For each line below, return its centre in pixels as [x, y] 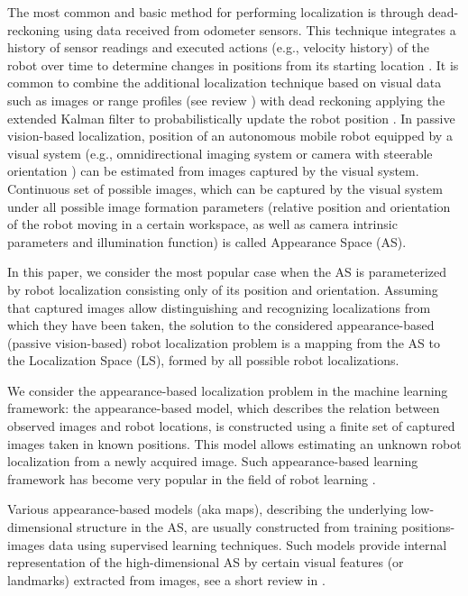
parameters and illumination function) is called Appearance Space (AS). [207, 241]
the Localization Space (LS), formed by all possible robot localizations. [203, 360]
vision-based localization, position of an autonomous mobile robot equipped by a [230, 136]
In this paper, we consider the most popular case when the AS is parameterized [227, 272]
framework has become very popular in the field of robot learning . [192, 478]
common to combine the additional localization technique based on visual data [225, 83]
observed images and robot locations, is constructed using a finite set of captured [231, 426]
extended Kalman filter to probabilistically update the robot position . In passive [231, 118]
